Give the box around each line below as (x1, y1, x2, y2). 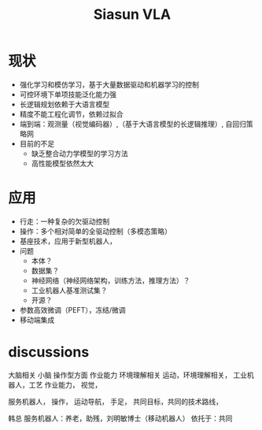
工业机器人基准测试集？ (31, 285, 108, 295)
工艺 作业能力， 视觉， (28, 380, 102, 389)
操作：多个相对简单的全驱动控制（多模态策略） (19, 226, 172, 235)
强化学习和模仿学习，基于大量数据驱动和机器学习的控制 (19, 80, 199, 89)
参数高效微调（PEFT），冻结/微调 (19, 305, 126, 314)
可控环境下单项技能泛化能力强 (19, 89, 116, 99)
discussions (8, 343, 90, 361)
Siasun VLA (93, 6, 172, 24)
